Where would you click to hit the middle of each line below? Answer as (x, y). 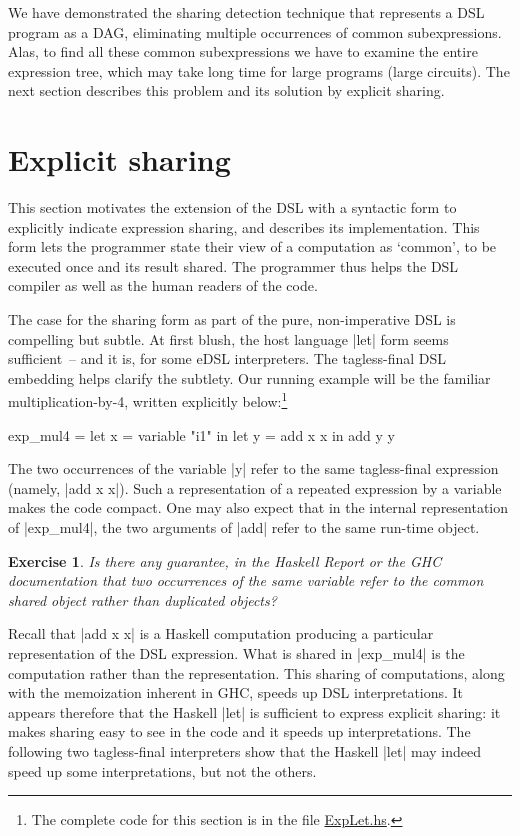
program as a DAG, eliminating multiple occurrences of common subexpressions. (255, 31)
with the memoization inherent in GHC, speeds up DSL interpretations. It (236, 692)
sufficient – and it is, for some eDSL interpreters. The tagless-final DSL (227, 358)
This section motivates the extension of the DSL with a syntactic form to (232, 207)
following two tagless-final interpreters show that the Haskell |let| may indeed (244, 751)
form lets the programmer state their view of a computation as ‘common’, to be (252, 246)
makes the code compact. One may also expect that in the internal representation (258, 507)
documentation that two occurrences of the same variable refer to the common (246, 580)
